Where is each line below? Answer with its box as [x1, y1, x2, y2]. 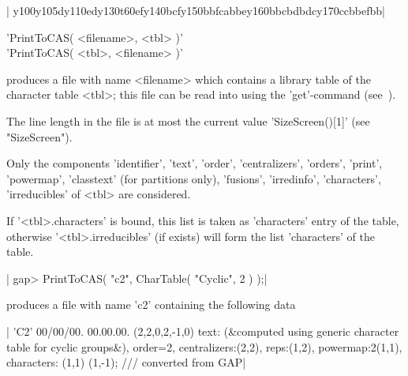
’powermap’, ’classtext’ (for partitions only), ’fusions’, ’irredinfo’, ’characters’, [6, 170, 381, 186]
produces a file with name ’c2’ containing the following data [6, 296, 296, 313]
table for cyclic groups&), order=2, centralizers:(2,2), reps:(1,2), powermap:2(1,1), [6, 338, 402, 355]
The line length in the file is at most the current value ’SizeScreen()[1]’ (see [6, 112, 370, 129]
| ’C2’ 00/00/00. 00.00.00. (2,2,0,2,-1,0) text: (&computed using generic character [6, 322, 399, 339]
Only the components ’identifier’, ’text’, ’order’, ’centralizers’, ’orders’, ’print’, [6, 155, 383, 171]
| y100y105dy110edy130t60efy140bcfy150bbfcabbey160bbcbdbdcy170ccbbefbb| [6, 2, 386, 18]
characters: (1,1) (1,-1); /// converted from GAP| [6, 354, 246, 370]
